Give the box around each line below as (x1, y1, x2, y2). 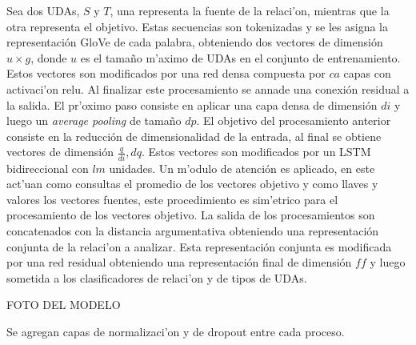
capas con (343, 65, 391, 82)
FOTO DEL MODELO (6, 296, 121, 313)
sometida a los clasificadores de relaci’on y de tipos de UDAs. (6, 269, 307, 286)
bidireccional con (6, 159, 89, 176)
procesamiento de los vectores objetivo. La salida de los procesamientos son (6, 207, 375, 223)
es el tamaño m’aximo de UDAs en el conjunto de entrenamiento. (80, 49, 401, 66)
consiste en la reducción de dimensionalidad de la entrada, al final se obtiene (6, 127, 382, 144)
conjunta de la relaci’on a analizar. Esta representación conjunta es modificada (6, 238, 392, 255)
